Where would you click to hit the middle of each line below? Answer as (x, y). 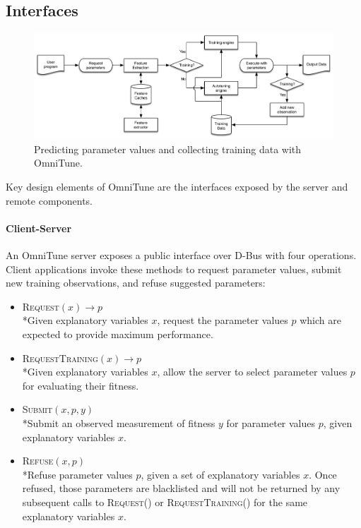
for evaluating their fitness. (81, 385)
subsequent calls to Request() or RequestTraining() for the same (165, 502)
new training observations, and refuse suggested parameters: (136, 283)
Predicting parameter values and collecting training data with (168, 149)
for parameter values (271, 422)
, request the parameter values (223, 320)
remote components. (49, 200)
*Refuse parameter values (77, 474)
